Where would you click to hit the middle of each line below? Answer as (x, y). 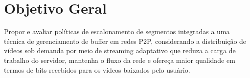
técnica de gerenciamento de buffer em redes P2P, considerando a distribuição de (125, 41)
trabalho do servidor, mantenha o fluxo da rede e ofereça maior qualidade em (120, 60)
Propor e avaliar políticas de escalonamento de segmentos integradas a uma (117, 31)
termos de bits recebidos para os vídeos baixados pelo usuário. (97, 69)
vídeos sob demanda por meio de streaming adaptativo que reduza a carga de (120, 50)
